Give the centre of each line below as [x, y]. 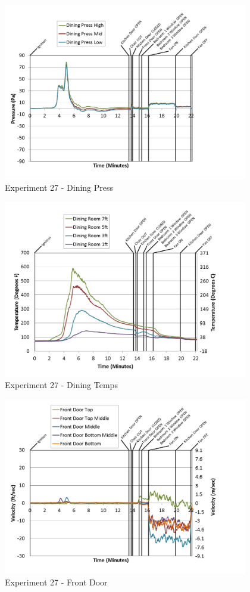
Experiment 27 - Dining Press [59, 187]
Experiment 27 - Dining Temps [61, 385]
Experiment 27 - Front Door [56, 582]
